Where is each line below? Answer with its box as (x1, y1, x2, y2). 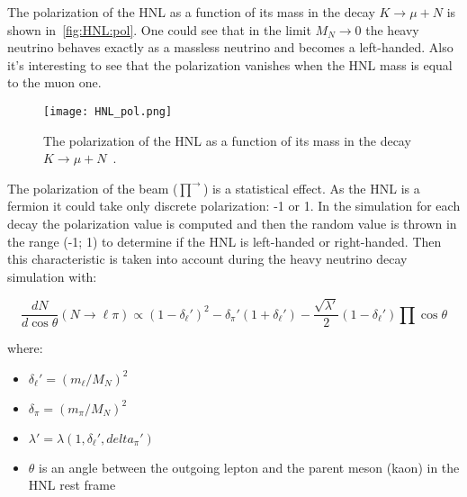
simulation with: (7, 267, 97, 285)
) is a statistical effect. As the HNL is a (202, 178, 420, 197)
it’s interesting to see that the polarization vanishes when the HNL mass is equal (7, 55, 453, 74)
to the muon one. (7, 73, 102, 92)
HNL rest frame (28, 475, 116, 494)
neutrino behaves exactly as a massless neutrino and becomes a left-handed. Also (7, 38, 454, 57)
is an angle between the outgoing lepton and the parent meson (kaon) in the (39, 457, 460, 476)
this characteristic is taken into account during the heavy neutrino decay (7, 249, 408, 268)
